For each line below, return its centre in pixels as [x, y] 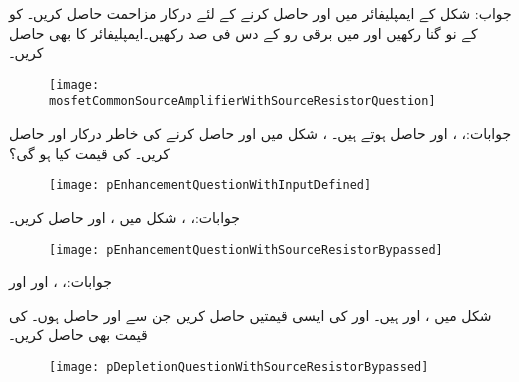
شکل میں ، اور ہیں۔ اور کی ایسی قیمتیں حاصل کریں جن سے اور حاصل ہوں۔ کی [250, 314]
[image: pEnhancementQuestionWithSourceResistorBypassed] [246, 249]
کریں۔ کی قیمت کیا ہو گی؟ [89, 152]
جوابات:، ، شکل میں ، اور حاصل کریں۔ [124, 216]
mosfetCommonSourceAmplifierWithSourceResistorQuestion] [242, 101]
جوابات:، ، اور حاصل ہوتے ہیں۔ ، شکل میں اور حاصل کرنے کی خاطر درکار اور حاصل [260, 133]
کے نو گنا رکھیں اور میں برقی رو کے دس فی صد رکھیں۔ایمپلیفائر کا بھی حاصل [243, 32]
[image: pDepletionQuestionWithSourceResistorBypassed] [239, 366]
